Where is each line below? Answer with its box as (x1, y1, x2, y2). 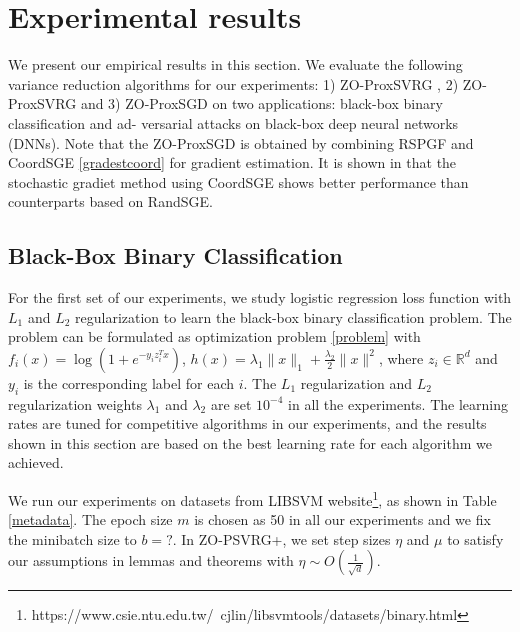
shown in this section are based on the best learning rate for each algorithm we (8, 432, 492, 453)
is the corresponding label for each (23, 372, 234, 393)
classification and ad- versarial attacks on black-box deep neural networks (8, 112, 459, 133)
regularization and (300, 372, 413, 393)
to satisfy (447, 528, 504, 549)
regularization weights (8, 393, 142, 414)
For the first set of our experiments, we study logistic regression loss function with (8, 287, 512, 308)
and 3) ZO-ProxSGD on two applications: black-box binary (80, 93, 443, 114)
